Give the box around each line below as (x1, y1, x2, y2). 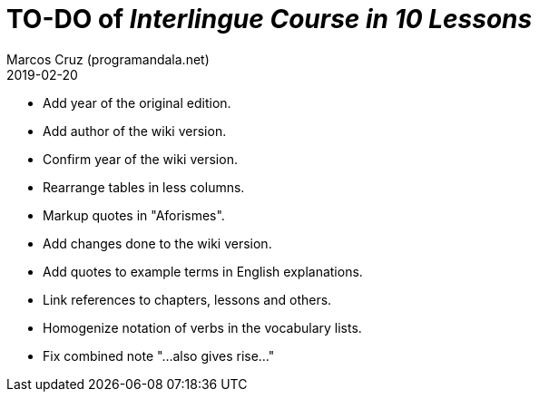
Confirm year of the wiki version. (43, 151, 238, 167)
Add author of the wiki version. (43, 122, 227, 139)
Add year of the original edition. (43, 94, 231, 111)
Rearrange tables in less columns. (43, 179, 245, 195)
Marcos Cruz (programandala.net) (6, 51, 210, 67)
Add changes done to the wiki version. (43, 235, 272, 251)
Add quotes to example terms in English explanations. (43, 263, 363, 279)
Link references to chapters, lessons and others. (43, 291, 332, 307)
